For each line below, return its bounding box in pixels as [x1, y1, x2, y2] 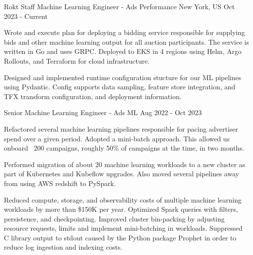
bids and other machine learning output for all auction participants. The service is [4, 36, 249, 47]
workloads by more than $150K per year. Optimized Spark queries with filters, [4, 204, 238, 214]
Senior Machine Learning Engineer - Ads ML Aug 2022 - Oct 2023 [4, 107, 202, 118]
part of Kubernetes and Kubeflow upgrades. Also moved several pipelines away [4, 169, 239, 179]
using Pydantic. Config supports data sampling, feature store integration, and [4, 82, 235, 92]
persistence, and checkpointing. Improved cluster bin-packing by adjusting [4, 213, 225, 223]
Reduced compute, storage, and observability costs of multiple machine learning [4, 194, 242, 204]
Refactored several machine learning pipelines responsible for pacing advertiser [4, 123, 238, 134]
